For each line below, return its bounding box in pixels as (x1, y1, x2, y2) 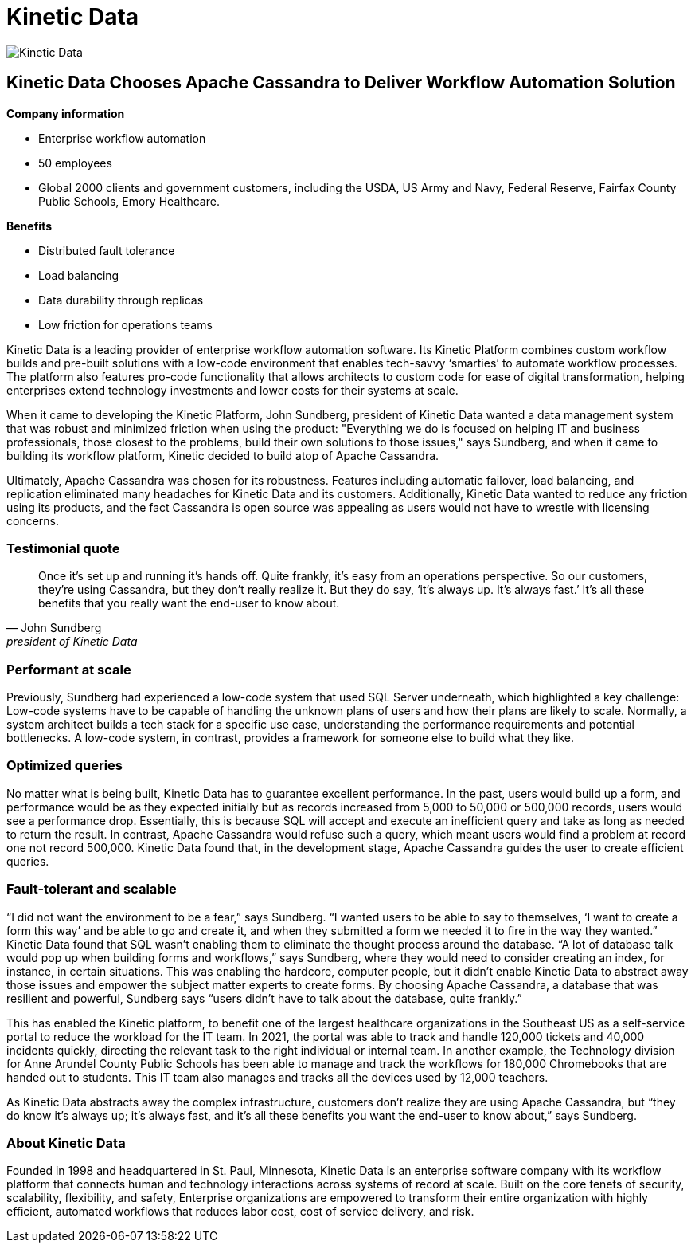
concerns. (6, 513, 60, 528)
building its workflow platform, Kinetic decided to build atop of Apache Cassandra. (6, 448, 439, 462)
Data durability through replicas (38, 293, 204, 307)
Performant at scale (6, 661, 131, 678)
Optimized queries (6, 757, 123, 774)
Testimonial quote (6, 540, 120, 556)
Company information (6, 106, 125, 120)
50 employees (38, 155, 112, 170)
